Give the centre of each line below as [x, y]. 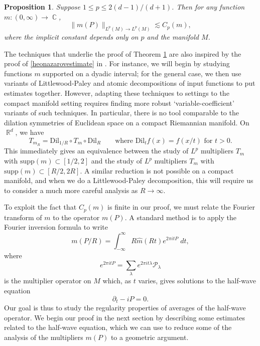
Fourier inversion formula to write [56, 227]
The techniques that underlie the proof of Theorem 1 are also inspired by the [123, 53]
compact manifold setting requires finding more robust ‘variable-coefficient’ [119, 103]
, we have [30, 132]
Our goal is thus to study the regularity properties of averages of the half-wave [125, 307]
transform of [23, 217]
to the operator [76, 217]
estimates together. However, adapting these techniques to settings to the [117, 93]
